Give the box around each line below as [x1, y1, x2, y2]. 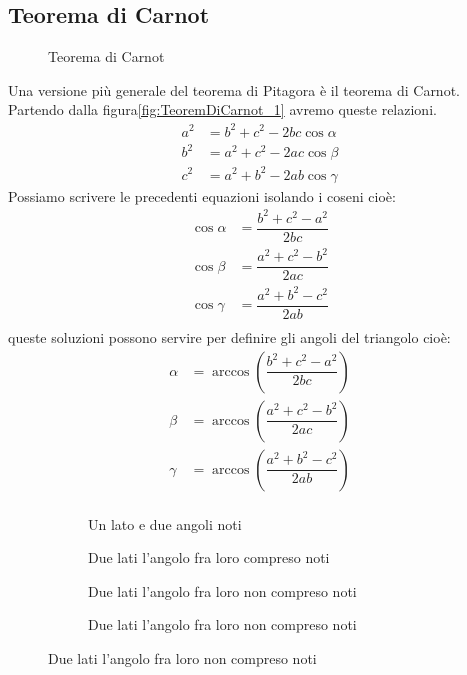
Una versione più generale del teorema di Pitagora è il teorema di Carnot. [8, 79, 460, 100]
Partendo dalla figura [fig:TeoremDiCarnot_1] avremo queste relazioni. [8, 99, 437, 120]
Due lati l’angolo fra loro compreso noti [88, 547, 330, 568]
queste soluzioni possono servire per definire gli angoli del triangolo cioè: [8, 326, 451, 347]
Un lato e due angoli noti [88, 513, 242, 534]
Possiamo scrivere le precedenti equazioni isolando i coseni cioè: [8, 185, 396, 206]
